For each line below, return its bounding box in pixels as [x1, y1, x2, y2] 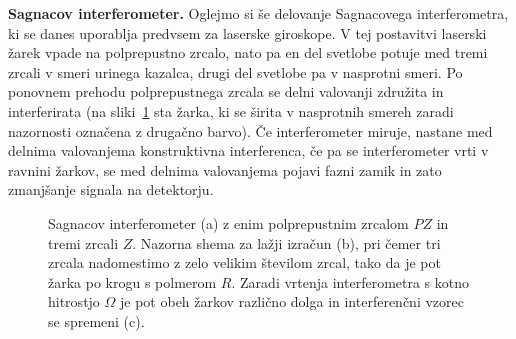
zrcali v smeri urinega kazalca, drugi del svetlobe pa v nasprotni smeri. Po [8, 61, 463, 82]
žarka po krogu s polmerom [48, 271, 217, 292]
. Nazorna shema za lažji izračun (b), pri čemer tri [132, 232, 441, 253]
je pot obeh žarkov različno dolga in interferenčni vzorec [120, 291, 464, 312]
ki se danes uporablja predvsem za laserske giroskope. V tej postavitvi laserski [8, 22, 487, 43]
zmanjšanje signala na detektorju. [8, 179, 214, 200]
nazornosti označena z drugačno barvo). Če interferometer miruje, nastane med [8, 120, 493, 141]
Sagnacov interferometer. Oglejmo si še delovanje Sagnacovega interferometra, [8, 3, 509, 23]
